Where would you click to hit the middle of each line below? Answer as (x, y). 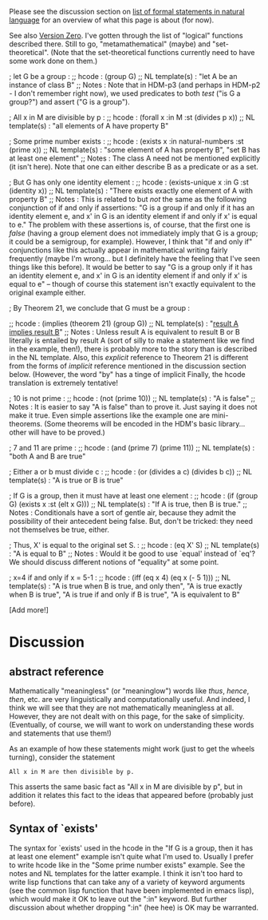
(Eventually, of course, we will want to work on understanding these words (132, 725)
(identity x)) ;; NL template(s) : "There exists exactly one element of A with (131, 190)
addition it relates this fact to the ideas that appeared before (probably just (131, 795)
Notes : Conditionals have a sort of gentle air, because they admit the (123, 513)
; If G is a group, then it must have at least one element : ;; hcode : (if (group (134, 496)
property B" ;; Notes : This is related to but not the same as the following (128, 199)
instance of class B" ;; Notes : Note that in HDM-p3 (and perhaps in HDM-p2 (135, 85)
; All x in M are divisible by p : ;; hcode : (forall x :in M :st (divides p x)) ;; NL (132, 117)
